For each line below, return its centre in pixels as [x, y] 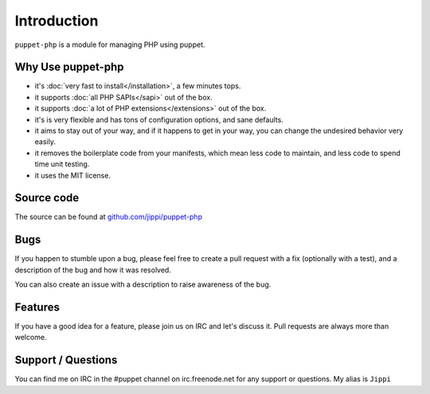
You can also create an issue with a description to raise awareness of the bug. [143, 285]
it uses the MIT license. [73, 175]
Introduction [57, 21]
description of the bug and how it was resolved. [93, 270]
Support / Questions [66, 360]
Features [37, 307]
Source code [47, 198]
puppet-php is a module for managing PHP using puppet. [110, 45]
